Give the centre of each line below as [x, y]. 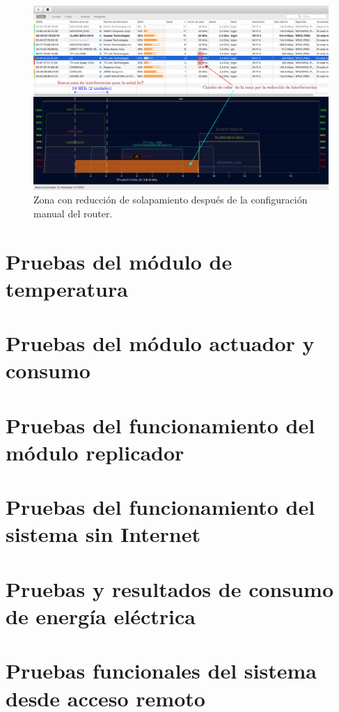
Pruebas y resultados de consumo [169, 588]
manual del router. [73, 213]
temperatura [67, 288]
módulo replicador [95, 452]
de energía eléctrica [101, 616]
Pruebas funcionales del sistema [161, 671]
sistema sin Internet [103, 534]
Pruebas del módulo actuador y [160, 343]
